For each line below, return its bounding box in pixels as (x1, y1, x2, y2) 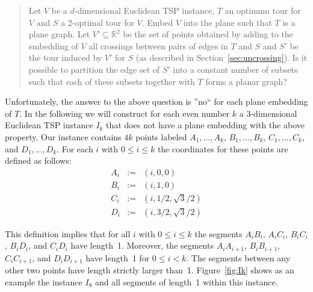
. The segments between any (186, 251, 291, 264)
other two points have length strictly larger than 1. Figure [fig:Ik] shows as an (5, 264, 294, 276)
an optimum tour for (225, 4, 301, 16)
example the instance (5, 275, 82, 288)
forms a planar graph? (205, 75, 287, 87)
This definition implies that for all (5, 227, 131, 240)
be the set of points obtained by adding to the (123, 28, 293, 40)
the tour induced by (28, 51, 102, 64)
